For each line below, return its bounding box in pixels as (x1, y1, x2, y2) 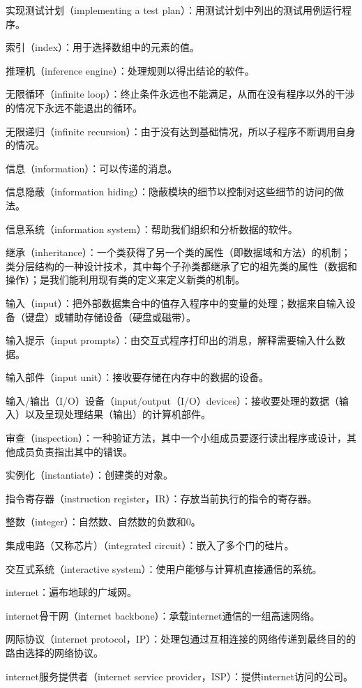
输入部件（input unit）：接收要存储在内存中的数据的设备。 (6, 370, 269, 384)
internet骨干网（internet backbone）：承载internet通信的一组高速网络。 (6, 608, 320, 622)
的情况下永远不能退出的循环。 (6, 100, 142, 114)
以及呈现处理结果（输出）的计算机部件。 (24, 407, 211, 421)
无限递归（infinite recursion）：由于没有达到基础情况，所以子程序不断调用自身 (6, 124, 356, 138)
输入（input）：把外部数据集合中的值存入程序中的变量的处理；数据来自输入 (6, 295, 346, 310)
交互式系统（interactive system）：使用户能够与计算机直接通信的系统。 (6, 561, 322, 576)
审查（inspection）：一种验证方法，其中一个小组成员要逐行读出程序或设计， (6, 431, 347, 445)
